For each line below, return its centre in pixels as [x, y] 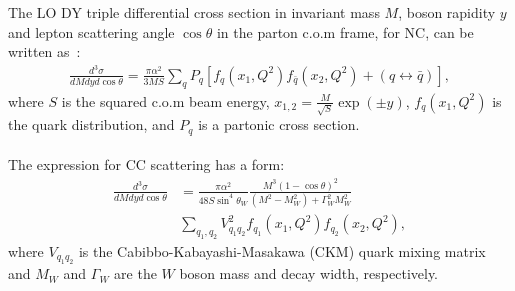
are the [135, 273]
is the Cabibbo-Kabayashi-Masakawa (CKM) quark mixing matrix [282, 251]
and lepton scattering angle [91, 31]
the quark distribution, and [91, 124]
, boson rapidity [447, 12]
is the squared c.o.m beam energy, [165, 100]
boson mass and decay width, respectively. [309, 273]
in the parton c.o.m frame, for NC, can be [345, 31]
